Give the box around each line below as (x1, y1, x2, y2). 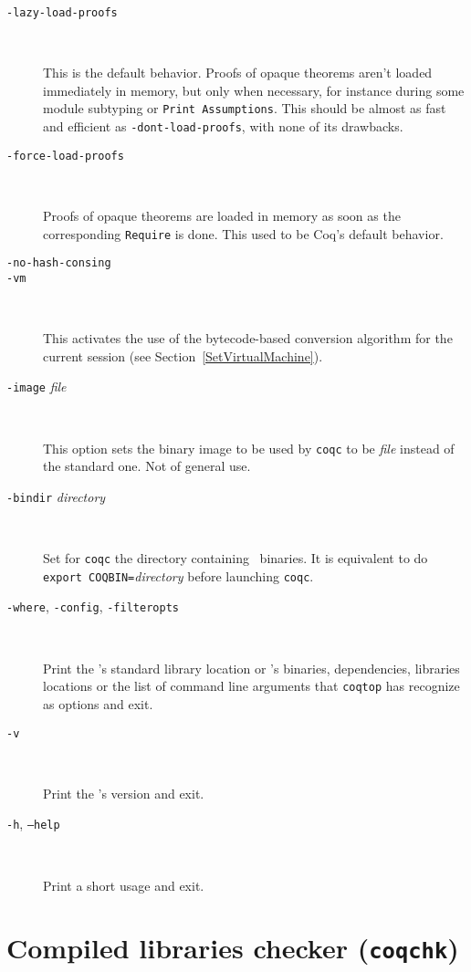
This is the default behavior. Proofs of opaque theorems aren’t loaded (43, 63, 433, 82)
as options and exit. (43, 694, 153, 713)
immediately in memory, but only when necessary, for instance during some (43, 80, 465, 99)
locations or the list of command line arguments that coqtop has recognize (43, 676, 460, 695)
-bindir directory (6, 486, 106, 506)
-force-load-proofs (6, 149, 124, 162)
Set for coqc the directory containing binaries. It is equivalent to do (43, 549, 428, 568)
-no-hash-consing (6, 256, 111, 270)
